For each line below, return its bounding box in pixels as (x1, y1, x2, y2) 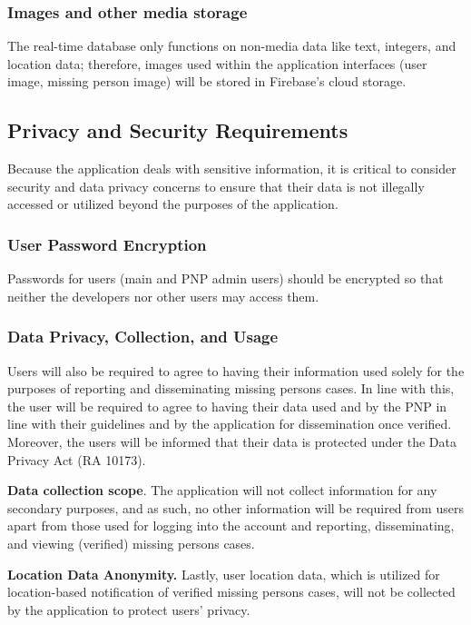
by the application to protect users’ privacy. (7, 600, 250, 619)
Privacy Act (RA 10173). (7, 450, 146, 469)
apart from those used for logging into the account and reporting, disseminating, (7, 516, 455, 535)
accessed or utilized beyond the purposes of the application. (7, 194, 339, 213)
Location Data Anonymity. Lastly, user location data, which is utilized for (7, 564, 440, 583)
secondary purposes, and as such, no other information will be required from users (7, 498, 464, 517)
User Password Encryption (7, 233, 207, 255)
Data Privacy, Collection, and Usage (7, 325, 279, 348)
